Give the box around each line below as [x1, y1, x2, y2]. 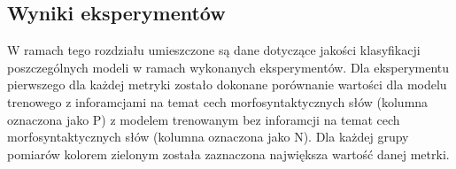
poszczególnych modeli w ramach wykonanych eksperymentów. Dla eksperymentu [7, 58, 450, 76]
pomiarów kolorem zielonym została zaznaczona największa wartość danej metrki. [7, 144, 450, 163]
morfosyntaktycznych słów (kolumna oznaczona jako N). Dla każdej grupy [7, 127, 409, 146]
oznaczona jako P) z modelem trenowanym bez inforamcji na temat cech [7, 110, 400, 128]
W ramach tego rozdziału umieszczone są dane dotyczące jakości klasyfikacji [7, 41, 421, 59]
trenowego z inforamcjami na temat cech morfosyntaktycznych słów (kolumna [7, 92, 429, 111]
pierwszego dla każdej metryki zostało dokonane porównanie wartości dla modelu [7, 75, 447, 94]
